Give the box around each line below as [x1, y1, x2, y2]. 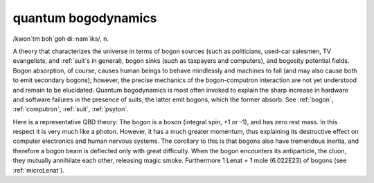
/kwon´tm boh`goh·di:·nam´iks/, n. [12, 35, 109, 43]
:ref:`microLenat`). [12, 166, 65, 174]
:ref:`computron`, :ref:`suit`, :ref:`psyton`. [12, 105, 130, 113]
